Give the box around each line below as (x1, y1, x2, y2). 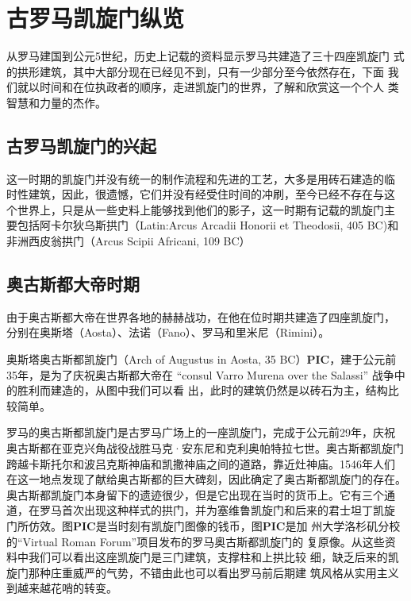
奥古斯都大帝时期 (6, 272, 140, 296)
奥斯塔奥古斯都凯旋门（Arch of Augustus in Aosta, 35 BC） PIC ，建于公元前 (6, 351, 397, 368)
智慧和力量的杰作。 (6, 94, 106, 110)
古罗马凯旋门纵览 (6, 2, 185, 34)
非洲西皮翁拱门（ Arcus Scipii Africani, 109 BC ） (6, 233, 251, 249)
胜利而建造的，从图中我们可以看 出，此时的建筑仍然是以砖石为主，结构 (17, 382, 388, 399)
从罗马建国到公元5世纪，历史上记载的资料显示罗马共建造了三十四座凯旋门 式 (6, 48, 405, 64)
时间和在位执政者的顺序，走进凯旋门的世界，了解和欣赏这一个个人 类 (39, 79, 399, 95)
